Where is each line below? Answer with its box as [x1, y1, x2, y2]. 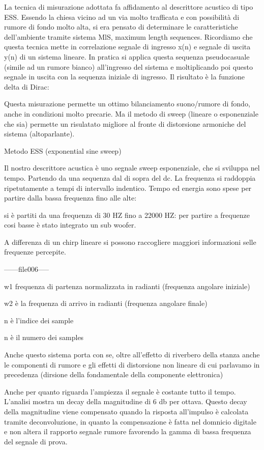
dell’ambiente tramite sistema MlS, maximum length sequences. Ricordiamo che [4, 31, 253, 42]
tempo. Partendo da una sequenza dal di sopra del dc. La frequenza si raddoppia [4, 172, 256, 183]
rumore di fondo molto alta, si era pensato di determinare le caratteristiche [4, 21, 238, 32]
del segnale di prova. [4, 436, 68, 446]
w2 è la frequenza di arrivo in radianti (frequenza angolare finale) [4, 298, 208, 308]
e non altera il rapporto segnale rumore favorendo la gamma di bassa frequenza [4, 426, 251, 437]
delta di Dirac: [4, 81, 49, 92]
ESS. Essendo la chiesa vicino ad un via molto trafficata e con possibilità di [4, 11, 240, 22]
